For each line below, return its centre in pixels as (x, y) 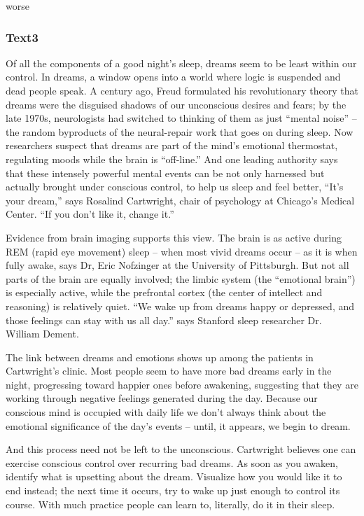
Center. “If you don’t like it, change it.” (90, 214)
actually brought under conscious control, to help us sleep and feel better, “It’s (175, 187)
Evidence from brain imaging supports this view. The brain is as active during (174, 237)
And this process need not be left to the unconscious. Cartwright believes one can (181, 449)
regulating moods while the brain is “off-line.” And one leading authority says (172, 159)
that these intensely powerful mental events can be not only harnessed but (165, 173)
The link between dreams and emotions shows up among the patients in (160, 357)
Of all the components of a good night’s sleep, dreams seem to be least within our (181, 63)
